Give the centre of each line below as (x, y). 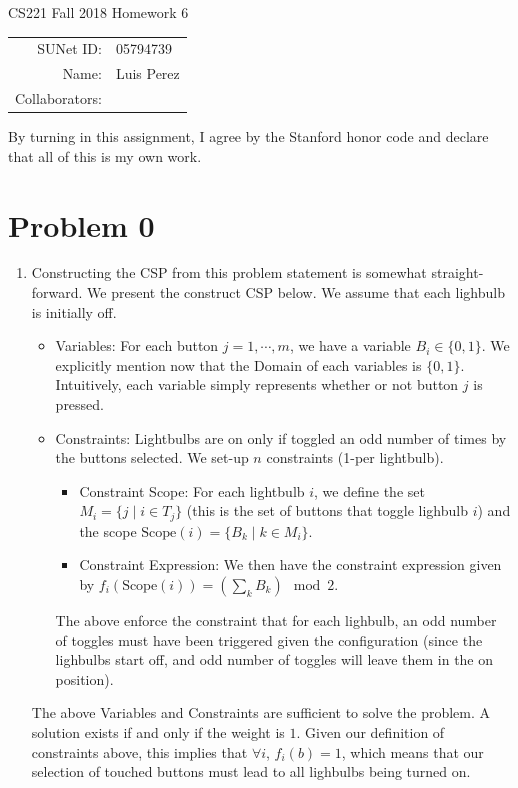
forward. (57, 292)
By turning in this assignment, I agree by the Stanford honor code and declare (248, 136)
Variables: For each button (137, 345)
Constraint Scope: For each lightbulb (192, 490)
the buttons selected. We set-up (152, 457)
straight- (457, 272)
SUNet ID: (69, 48)
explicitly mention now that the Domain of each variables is (238, 364)
